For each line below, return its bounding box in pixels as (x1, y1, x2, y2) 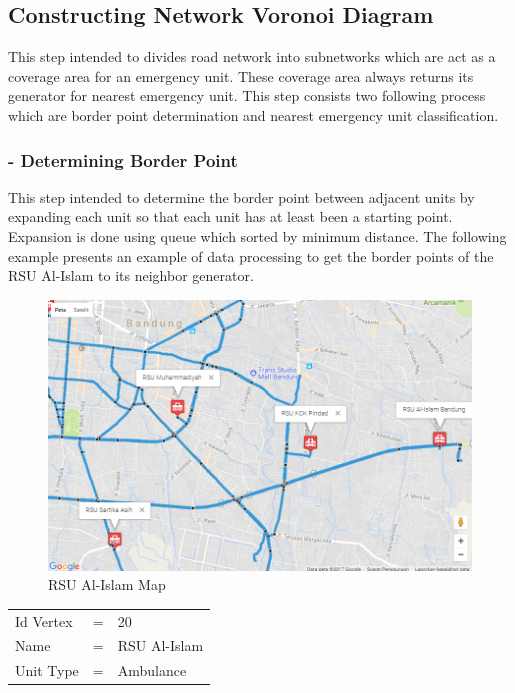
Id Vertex (15, 610, 73, 631)
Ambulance (117, 660, 187, 681)
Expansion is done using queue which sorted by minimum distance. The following (8, 225, 507, 246)
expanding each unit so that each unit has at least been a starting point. (8, 206, 453, 227)
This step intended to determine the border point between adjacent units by (8, 186, 475, 207)
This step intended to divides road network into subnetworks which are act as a (8, 46, 496, 67)
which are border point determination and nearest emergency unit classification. (8, 104, 499, 125)
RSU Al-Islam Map (48, 574, 166, 595)
